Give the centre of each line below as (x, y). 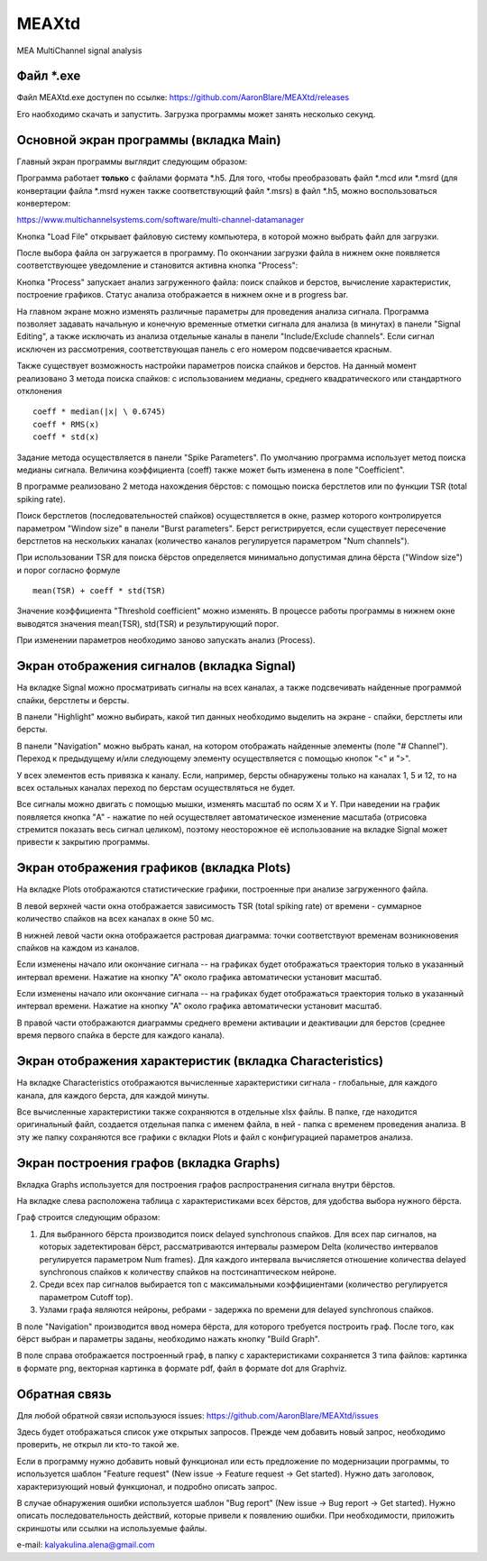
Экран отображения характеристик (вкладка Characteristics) (200, 1061)
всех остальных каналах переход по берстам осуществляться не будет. (156, 787)
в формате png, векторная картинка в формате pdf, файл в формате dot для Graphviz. (182, 1368)
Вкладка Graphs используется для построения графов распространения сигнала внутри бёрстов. (206, 1184)
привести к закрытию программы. (83, 842)
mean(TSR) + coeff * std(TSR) (100, 591)
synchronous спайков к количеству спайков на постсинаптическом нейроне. (188, 1272)
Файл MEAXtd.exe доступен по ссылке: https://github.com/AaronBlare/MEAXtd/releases (183, 97)
